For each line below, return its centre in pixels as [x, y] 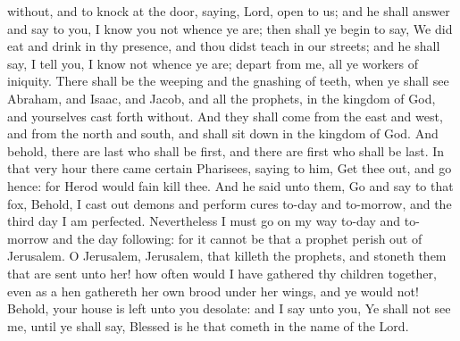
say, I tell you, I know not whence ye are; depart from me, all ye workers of [213, 63]
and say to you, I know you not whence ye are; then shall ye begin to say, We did [230, 28]
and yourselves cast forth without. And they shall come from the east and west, [225, 116]
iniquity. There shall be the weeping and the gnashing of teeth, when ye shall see [228, 81]
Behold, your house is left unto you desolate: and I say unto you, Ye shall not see [229, 308]
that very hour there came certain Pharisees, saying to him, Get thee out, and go [230, 168]
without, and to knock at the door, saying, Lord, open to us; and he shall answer [229, 11]
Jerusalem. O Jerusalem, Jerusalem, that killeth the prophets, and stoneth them [227, 256]
